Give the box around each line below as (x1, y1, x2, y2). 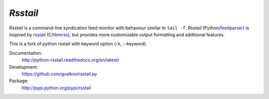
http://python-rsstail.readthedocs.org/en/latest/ (21, 57, 120, 63)
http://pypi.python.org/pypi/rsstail (21, 85, 91, 91)
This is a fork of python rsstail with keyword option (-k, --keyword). (9, 41, 147, 47)
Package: (9, 78, 29, 84)
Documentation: (9, 50, 42, 56)
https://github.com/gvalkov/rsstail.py (21, 71, 97, 77)
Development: (9, 64, 38, 70)
